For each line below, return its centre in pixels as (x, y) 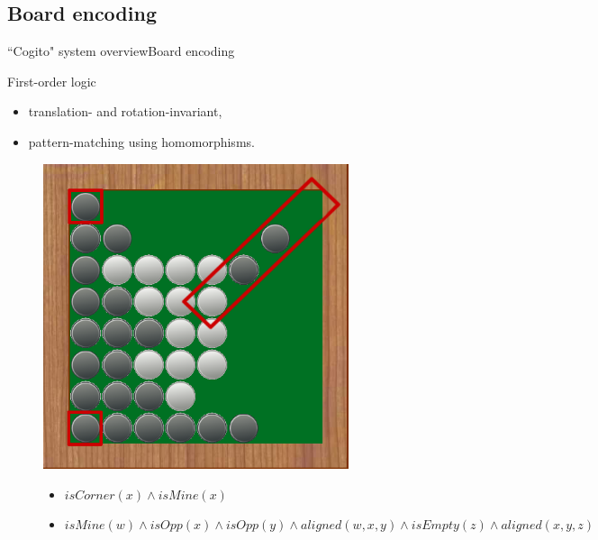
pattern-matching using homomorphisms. (141, 141)
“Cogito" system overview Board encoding (121, 51)
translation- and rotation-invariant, (125, 111)
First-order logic (52, 81)
